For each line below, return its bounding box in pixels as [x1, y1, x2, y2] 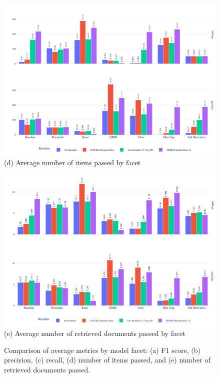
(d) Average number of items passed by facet [4, 157, 141, 168]
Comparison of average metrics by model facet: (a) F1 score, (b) [4, 344, 200, 355]
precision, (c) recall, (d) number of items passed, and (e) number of [4, 354, 210, 365]
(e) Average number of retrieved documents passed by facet [4, 328, 185, 338]
